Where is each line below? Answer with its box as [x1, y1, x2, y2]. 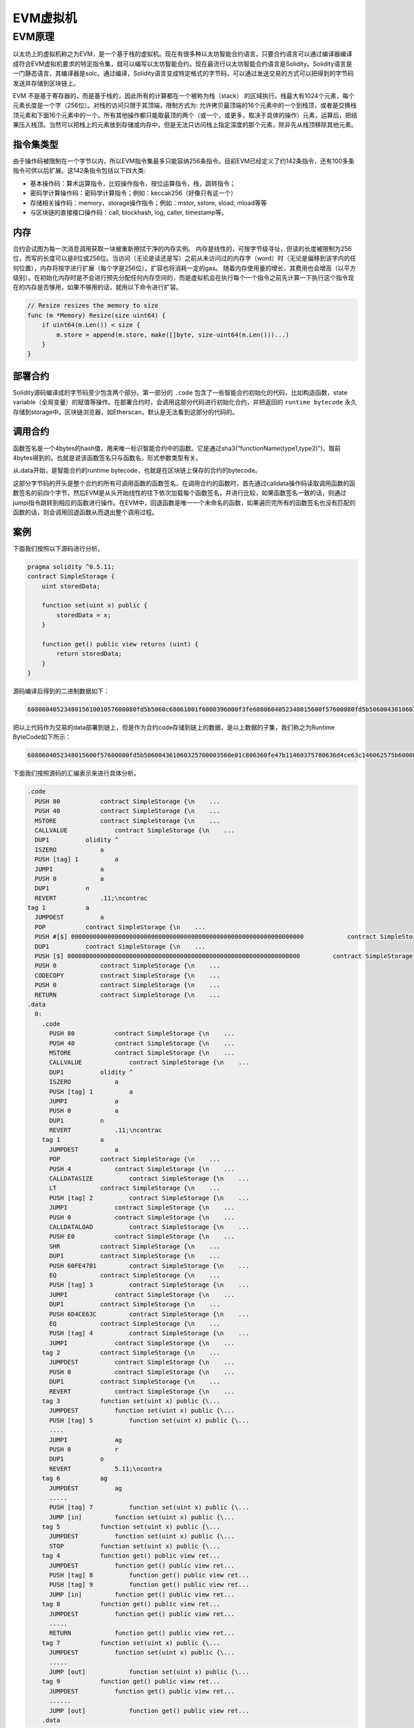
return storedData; [56, 650, 122, 658]
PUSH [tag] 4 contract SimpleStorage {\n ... [49, 1329, 250, 1337]
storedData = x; [56, 611, 112, 619]
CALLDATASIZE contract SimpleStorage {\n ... [49, 1175, 250, 1183]
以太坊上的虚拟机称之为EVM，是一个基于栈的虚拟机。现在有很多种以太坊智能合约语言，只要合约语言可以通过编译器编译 [12, 50, 353, 58]
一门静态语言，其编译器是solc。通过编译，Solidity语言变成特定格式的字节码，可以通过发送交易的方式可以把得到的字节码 [12, 69, 355, 77]
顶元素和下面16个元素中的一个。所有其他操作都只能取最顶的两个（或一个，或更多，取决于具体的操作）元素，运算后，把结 [12, 111, 358, 119]
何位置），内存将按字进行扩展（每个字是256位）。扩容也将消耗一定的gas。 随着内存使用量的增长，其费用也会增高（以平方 [12, 263, 357, 272]
